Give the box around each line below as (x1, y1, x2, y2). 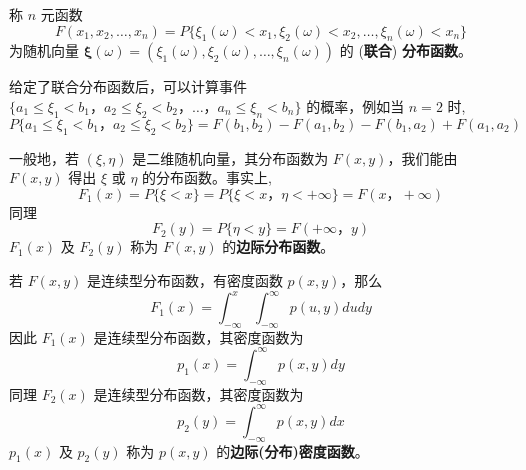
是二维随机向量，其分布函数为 (132, 147, 329, 168)
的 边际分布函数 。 (222, 236, 335, 257)
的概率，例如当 (306, 95, 405, 116)
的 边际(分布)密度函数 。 (216, 440, 369, 461)
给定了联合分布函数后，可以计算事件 (9, 76, 247, 97)
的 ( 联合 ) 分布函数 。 (339, 40, 472, 61)
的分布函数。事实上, (142, 167, 272, 188)
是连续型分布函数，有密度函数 (86, 269, 283, 290)
